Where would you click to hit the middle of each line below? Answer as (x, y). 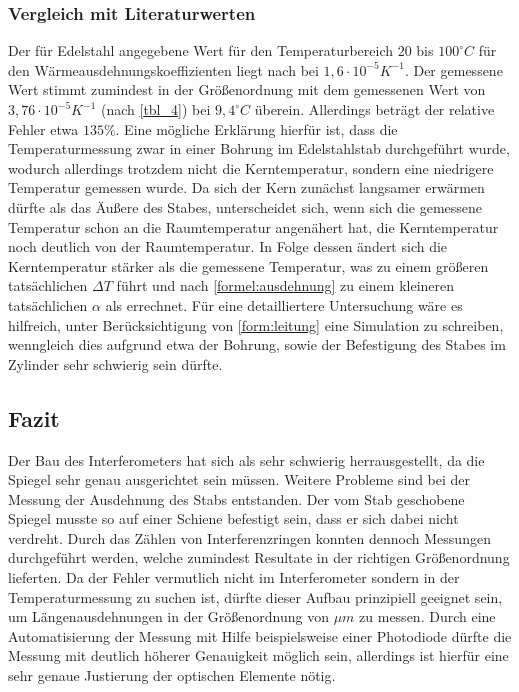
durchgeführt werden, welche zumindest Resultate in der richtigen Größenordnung (259, 557)
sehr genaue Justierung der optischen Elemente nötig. (172, 675)
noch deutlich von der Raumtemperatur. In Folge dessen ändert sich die (228, 246)
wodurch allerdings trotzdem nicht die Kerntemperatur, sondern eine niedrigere (251, 167)
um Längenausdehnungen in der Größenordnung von (168, 616)
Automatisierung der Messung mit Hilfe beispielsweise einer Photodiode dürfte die (260, 635)
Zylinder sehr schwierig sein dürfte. (115, 363)
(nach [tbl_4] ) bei (155, 109)
